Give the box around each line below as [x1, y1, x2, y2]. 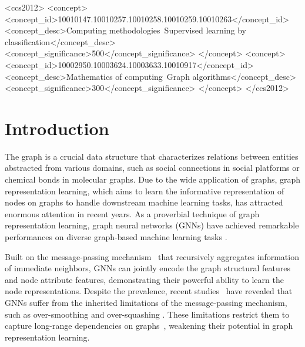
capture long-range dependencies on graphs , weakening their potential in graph [5, 319, 293, 332]
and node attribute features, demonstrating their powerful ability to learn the [5, 273, 284, 285]
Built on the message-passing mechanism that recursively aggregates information [5, 250, 299, 262]
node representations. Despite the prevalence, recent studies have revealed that [5, 285, 293, 297]
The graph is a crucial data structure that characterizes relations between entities [5, 150, 299, 162]
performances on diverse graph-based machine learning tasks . [5, 231, 227, 243]
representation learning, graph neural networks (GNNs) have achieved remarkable [5, 219, 299, 231]
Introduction [5, 116, 109, 140]
